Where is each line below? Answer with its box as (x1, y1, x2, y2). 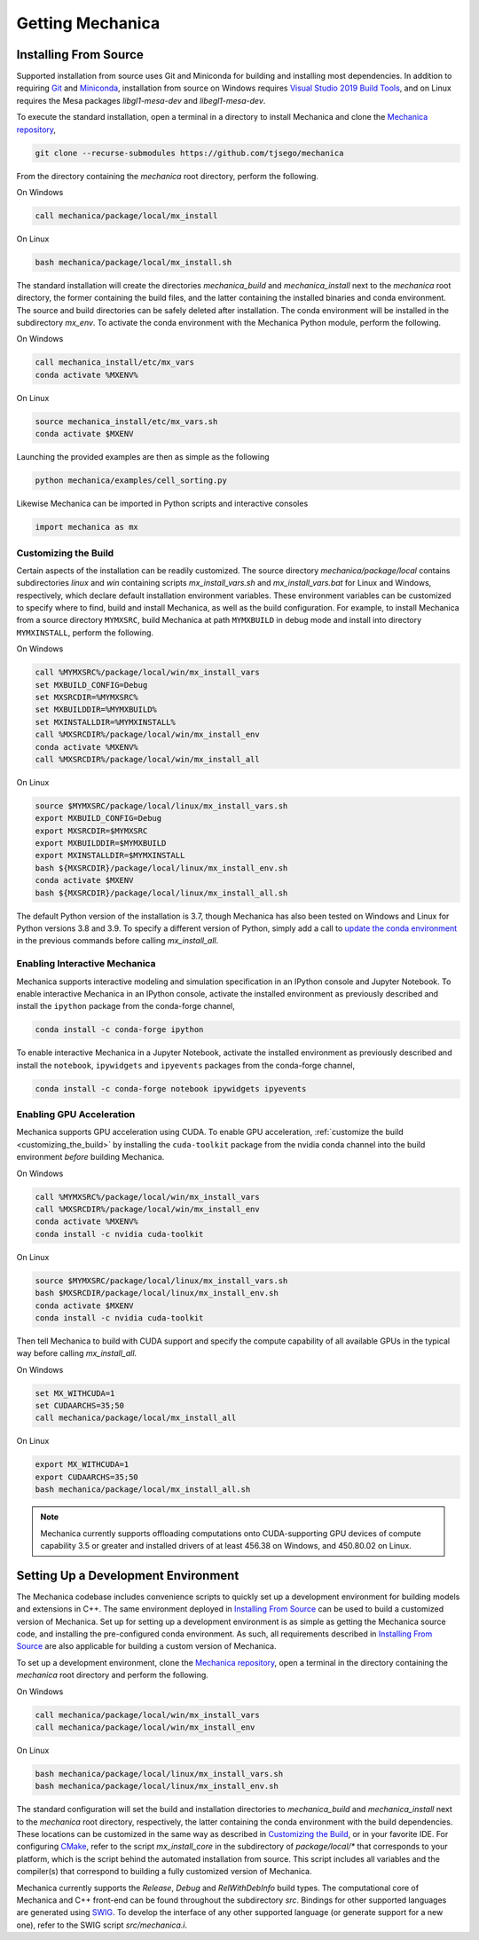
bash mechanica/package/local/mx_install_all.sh (35, 1485, 251, 1494)
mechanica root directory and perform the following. (16, 1669, 208, 1681)
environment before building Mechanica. (16, 1152, 165, 1163)
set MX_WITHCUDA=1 (35, 1388, 115, 1398)
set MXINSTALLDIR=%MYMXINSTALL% (35, 717, 177, 727)
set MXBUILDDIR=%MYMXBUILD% (35, 705, 157, 714)
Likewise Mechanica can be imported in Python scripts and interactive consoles (16, 498, 309, 509)
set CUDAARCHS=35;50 (35, 1400, 124, 1411)
